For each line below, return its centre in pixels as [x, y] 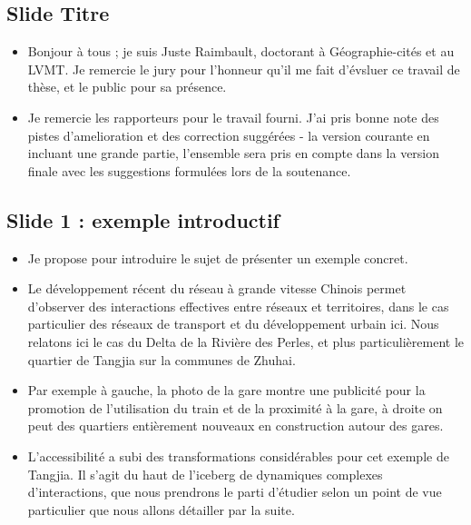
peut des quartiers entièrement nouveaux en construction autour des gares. [235, 426]
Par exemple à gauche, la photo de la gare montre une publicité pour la [226, 390]
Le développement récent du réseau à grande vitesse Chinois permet [217, 288]
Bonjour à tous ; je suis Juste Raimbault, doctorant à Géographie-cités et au [241, 51]
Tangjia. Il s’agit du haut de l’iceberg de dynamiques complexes [205, 474]
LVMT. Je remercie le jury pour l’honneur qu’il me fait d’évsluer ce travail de [244, 69]
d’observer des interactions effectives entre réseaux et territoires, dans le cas [238, 306]
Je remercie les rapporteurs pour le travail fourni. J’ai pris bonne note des [233, 117]
